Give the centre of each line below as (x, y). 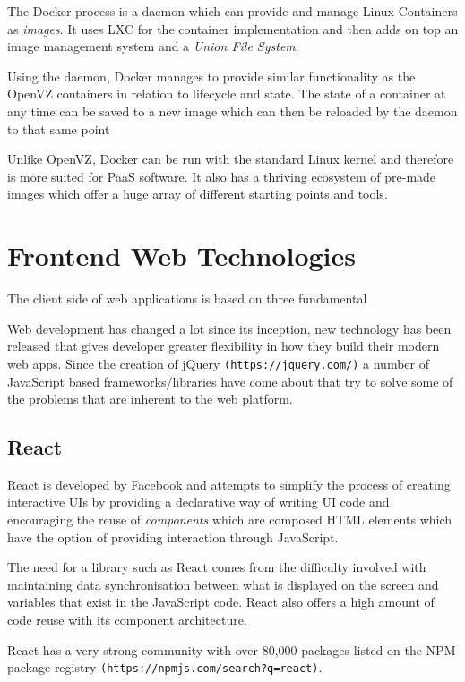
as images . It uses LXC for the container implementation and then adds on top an (233, 28)
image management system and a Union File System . (153, 46)
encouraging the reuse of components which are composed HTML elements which (230, 520)
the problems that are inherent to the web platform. (150, 399)
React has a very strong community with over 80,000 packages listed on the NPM (232, 649)
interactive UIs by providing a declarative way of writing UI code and (198, 502)
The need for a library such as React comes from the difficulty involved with (217, 567)
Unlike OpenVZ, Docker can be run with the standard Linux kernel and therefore (231, 159)
